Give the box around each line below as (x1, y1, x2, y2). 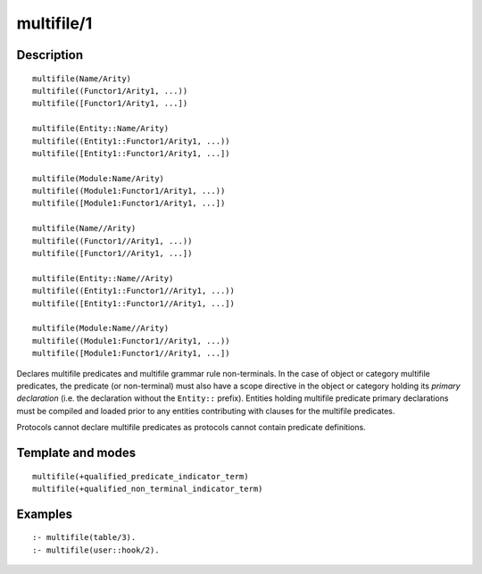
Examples (16, 506, 73, 521)
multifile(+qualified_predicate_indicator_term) (32, 471, 249, 481)
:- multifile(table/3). (32, 532, 137, 543)
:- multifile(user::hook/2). (32, 545, 160, 555)
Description (16, 47, 84, 62)
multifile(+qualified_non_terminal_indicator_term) (32, 483, 263, 494)
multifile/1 (16, 13, 93, 33)
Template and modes (16, 445, 137, 460)
